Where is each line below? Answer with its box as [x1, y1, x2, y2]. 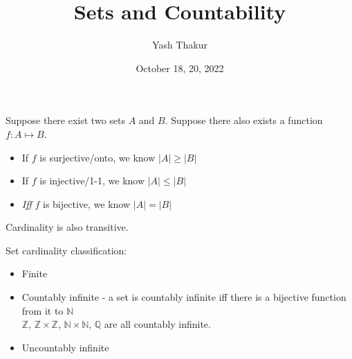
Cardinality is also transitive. [6, 220, 129, 234]
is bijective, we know [43, 196, 131, 211]
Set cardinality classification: [6, 243, 127, 257]
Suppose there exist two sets [6, 113, 125, 128]
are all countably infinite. [104, 317, 211, 331]
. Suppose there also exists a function [165, 113, 323, 128]
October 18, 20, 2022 [136, 60, 224, 75]
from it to [21, 303, 64, 317]
